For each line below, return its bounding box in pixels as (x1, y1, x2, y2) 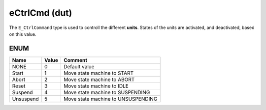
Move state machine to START (63, 69, 134, 76)
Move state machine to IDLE (63, 82, 129, 89)
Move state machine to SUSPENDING (63, 89, 150, 96)
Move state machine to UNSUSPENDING (63, 95, 158, 102)
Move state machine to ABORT (63, 76, 135, 83)
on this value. (9, 31, 36, 37)
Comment (63, 56, 88, 63)
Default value (63, 63, 95, 70)
